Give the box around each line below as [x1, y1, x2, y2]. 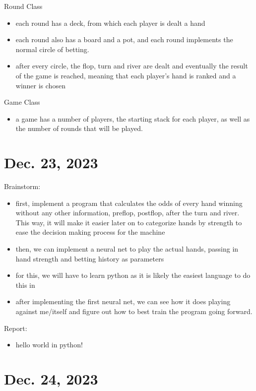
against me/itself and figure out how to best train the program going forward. [15, 306, 253, 316]
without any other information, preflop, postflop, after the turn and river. [15, 207, 240, 218]
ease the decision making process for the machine [15, 227, 165, 237]
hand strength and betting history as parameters [15, 253, 164, 263]
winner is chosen [15, 80, 65, 90]
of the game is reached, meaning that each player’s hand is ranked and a [15, 70, 236, 80]
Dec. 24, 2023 [4, 368, 98, 389]
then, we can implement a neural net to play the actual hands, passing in [15, 244, 239, 254]
